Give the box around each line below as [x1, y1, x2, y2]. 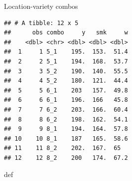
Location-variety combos [4, 1, 78, 11]
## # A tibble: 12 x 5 [4, 19, 79, 27]
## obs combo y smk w [4, 29, 128, 36]
